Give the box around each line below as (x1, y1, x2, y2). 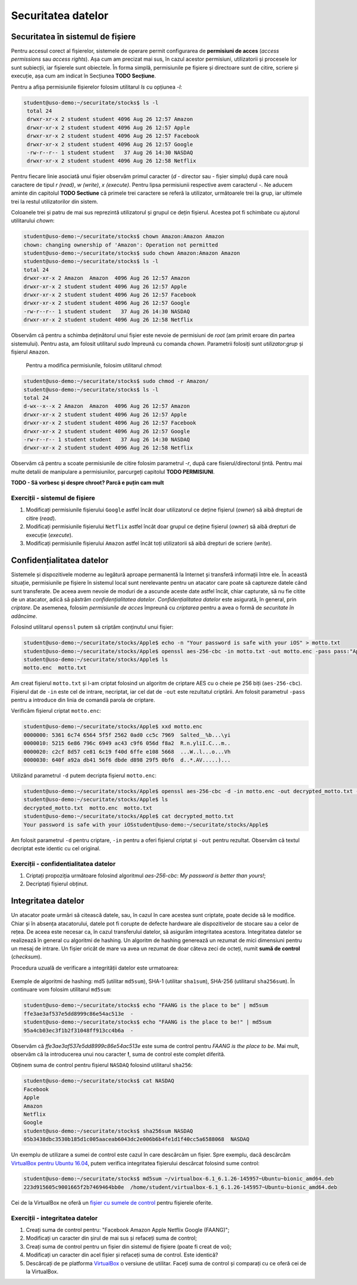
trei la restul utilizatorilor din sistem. (11, 198, 98, 205)
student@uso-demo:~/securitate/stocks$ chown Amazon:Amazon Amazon (23, 233, 225, 240)
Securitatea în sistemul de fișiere (11, 32, 136, 42)
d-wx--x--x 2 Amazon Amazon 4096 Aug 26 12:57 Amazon (23, 403, 190, 410)
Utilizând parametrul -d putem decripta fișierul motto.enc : (11, 772, 157, 779)
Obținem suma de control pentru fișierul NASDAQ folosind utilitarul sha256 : (11, 1062, 193, 1069)
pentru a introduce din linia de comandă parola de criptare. (11, 697, 155, 704)
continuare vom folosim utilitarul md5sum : (11, 986, 112, 993)
